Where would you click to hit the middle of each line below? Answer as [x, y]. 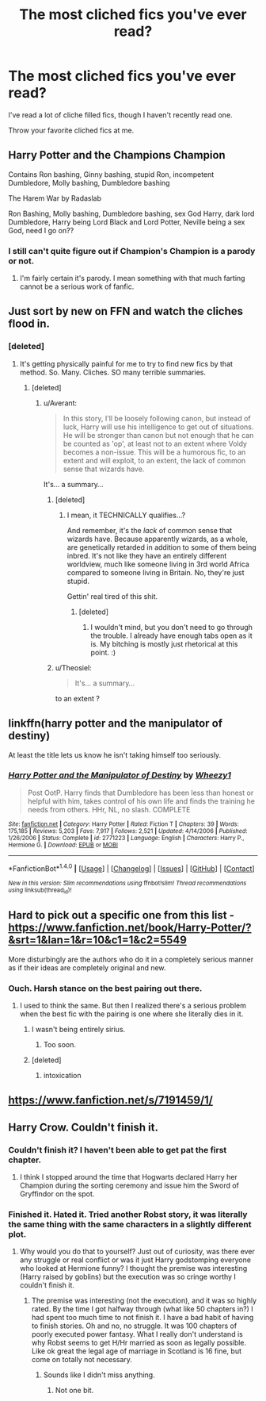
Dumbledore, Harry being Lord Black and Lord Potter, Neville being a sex [127, 222]
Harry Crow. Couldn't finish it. [83, 1127]
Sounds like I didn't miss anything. [99, 1375]
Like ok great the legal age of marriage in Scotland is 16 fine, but [137, 1351]
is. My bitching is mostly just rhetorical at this [164, 643]
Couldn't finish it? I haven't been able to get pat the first [118, 1150]
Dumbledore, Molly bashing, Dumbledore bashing [89, 182]
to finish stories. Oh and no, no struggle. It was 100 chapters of [134, 1326]
